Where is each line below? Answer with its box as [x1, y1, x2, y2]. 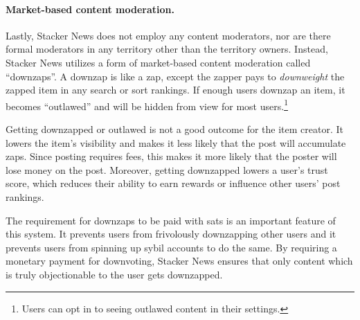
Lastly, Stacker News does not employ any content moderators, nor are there [6, 28, 331, 42]
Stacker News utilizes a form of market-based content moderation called [6, 55, 311, 69]
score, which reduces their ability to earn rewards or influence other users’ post [6, 176, 341, 190]
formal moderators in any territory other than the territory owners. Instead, [6, 42, 328, 56]
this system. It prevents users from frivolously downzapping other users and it [6, 226, 336, 241]
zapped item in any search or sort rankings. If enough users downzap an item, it [6, 82, 345, 97]
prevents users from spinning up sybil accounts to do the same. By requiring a [6, 240, 337, 254]
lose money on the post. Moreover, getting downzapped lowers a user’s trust [6, 162, 328, 177]
